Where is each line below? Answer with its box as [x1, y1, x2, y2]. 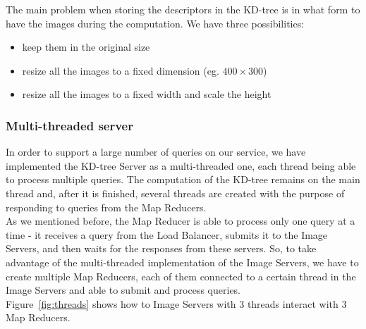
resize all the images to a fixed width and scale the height [22, 87, 272, 101]
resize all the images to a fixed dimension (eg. [22, 63, 219, 77]
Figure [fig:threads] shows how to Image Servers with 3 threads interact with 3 [6, 296, 347, 311]
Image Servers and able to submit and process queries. [6, 283, 241, 297]
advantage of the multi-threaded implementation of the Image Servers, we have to [6, 254, 359, 269]
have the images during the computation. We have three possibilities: [6, 15, 305, 30]
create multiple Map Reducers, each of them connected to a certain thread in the [6, 268, 356, 283]
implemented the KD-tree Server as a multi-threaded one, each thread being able [6, 158, 356, 173]
